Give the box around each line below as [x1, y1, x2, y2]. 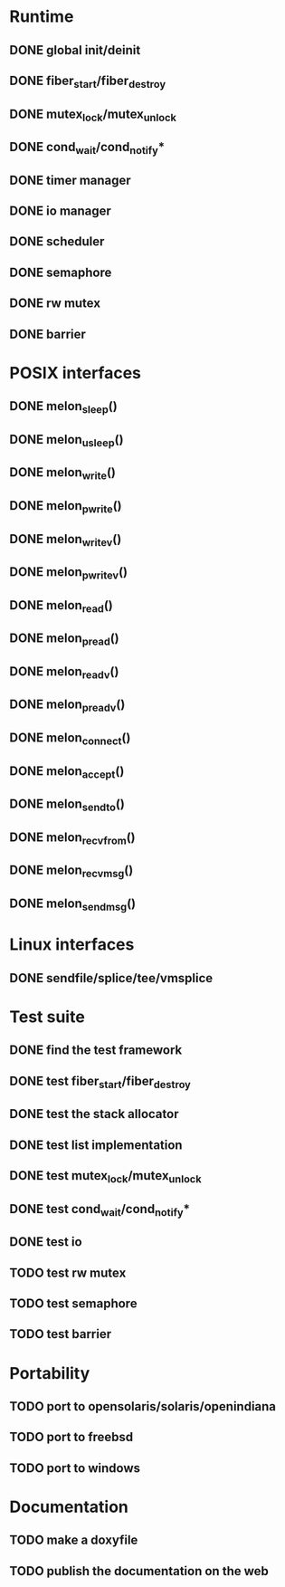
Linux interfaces [9, 934, 135, 955]
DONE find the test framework [9, 1043, 183, 1058]
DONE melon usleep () [9, 432, 124, 449]
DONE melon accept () [9, 763, 125, 780]
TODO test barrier [9, 1326, 112, 1342]
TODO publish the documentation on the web [9, 1563, 270, 1579]
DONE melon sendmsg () [9, 895, 137, 913]
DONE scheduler [9, 234, 105, 250]
